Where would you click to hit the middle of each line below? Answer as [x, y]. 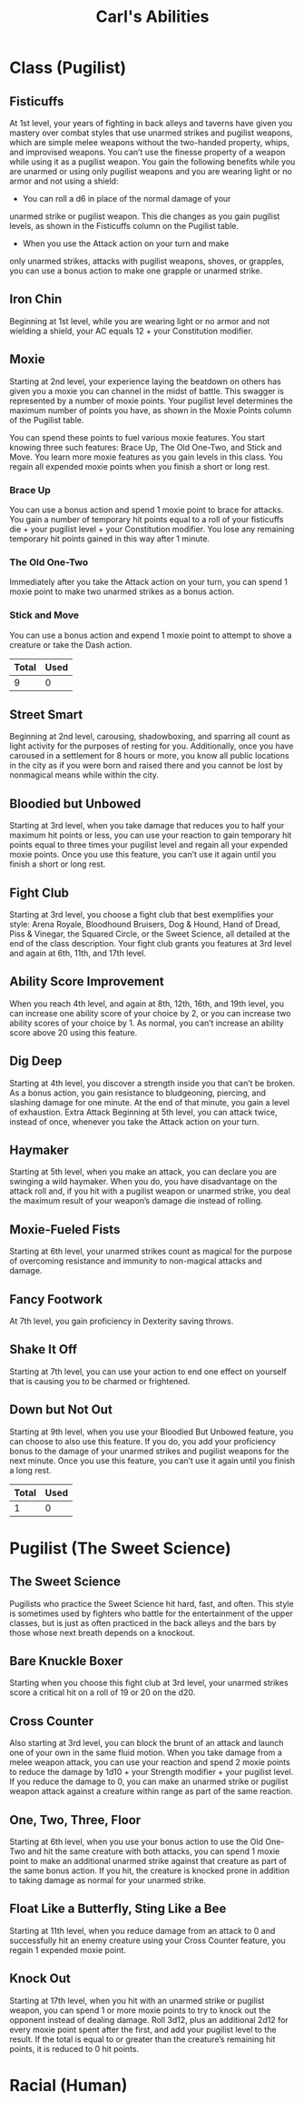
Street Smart [46, 714]
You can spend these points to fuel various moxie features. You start [137, 437]
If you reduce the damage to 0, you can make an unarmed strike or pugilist [149, 1781]
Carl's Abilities [152, 17]
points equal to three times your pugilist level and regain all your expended [149, 845]
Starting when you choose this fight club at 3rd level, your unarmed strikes [149, 1683]
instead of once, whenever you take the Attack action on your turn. [134, 1121]
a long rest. [30, 1470]
